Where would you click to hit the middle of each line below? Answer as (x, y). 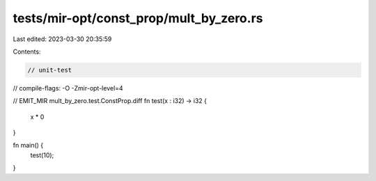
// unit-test (50, 70)
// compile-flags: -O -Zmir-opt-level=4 (68, 88)
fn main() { (28, 145)
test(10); (42, 155)
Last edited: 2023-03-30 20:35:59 (62, 39)
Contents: (27, 52)
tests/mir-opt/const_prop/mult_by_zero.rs (138, 18)
